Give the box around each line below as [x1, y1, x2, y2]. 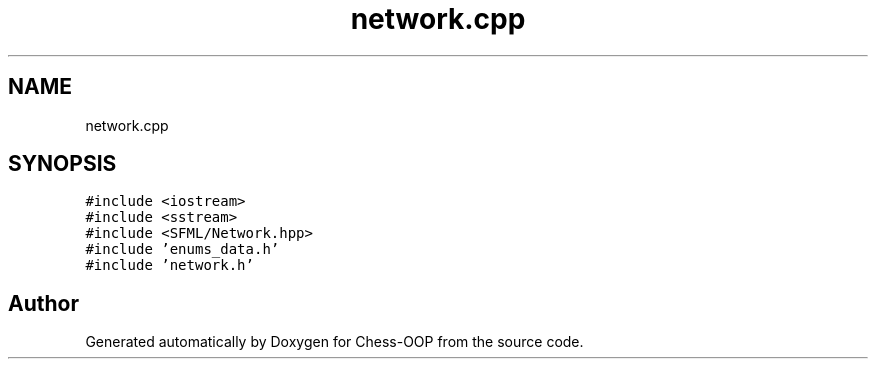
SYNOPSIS [8, 151, 117, 177]
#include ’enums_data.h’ [85, 241, 280, 258]
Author [8, 290, 79, 316]
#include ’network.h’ [85, 257, 254, 274]
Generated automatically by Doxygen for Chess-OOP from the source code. [85, 333, 584, 351]
